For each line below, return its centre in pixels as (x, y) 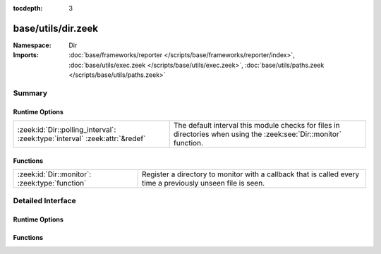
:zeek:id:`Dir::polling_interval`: (67, 130)
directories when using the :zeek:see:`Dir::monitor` (258, 134)
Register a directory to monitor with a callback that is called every (250, 174)
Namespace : (32, 45)
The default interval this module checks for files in (256, 126)
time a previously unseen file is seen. (203, 183)
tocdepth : (28, 8)
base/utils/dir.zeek (56, 28)
